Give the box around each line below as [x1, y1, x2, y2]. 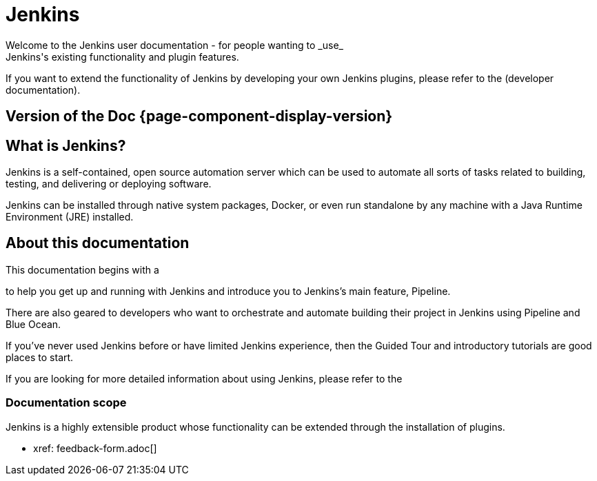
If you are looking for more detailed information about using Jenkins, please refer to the [6, 372, 403, 385]
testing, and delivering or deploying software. [6, 178, 212, 190]
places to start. [6, 351, 74, 363]
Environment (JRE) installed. [6, 211, 134, 223]
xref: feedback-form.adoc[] [33, 442, 157, 454]
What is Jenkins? [6, 136, 126, 154]
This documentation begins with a [6, 263, 159, 276]
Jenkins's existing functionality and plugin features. [6, 50, 239, 63]
